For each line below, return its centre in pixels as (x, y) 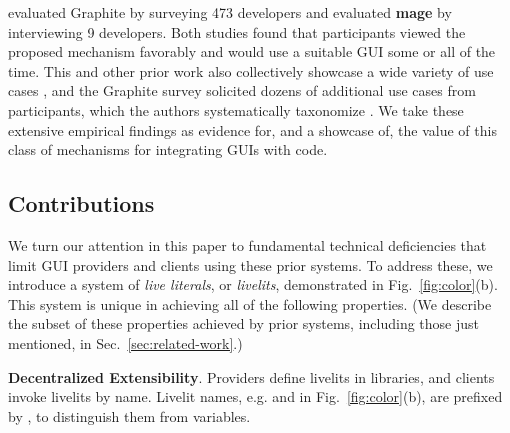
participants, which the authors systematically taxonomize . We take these (236, 109)
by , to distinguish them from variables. (129, 415)
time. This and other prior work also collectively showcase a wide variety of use (251, 70)
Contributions (81, 203)
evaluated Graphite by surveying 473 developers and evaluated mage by (230, 12)
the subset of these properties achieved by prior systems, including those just (244, 323)
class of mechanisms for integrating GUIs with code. (168, 149)
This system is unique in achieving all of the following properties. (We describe (250, 303)
